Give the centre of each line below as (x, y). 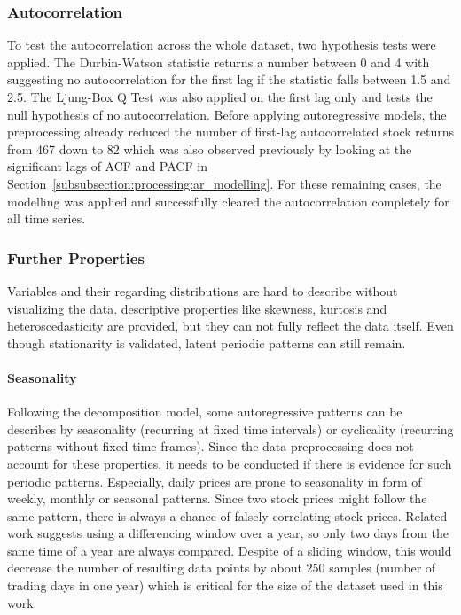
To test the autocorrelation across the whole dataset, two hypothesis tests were (222, 45)
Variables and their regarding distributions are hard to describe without (203, 290)
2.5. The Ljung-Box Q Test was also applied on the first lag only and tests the (220, 97)
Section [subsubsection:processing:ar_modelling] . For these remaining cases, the (224, 183)
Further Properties (76, 257)
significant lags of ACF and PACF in (107, 166)
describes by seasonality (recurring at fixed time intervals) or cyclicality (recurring (230, 428)
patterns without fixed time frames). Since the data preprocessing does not (211, 446)
